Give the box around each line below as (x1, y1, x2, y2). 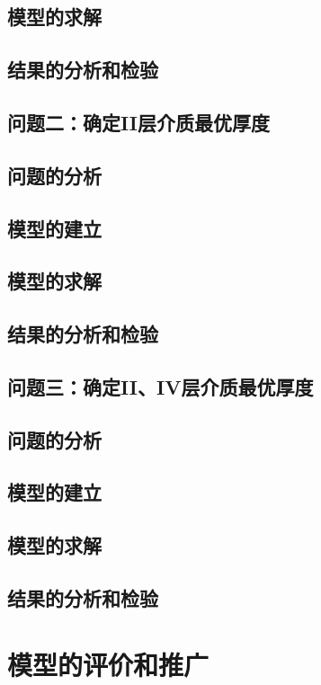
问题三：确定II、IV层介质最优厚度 (7, 372, 314, 400)
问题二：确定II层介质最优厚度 (7, 108, 270, 136)
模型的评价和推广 (7, 645, 210, 682)
